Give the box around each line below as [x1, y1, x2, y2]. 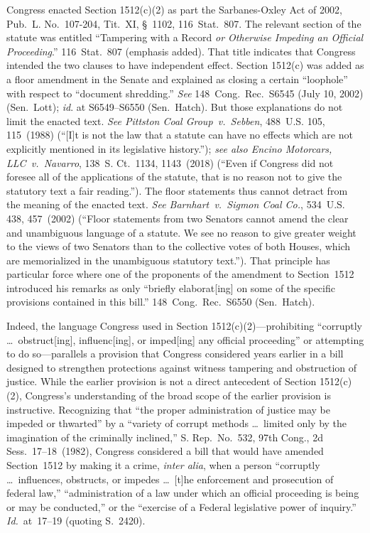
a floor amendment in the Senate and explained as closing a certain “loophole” [6, 71, 348, 86]
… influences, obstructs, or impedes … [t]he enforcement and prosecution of [6, 471, 334, 486]
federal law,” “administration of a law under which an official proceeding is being [6, 485, 359, 500]
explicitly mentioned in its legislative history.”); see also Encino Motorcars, [6, 141, 332, 156]
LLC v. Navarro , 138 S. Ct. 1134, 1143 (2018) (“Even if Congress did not [6, 155, 334, 170]
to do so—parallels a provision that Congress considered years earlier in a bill [6, 346, 344, 361]
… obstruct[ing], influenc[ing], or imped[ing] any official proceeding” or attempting [6, 332, 364, 347]
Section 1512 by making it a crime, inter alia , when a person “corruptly [6, 458, 320, 472]
